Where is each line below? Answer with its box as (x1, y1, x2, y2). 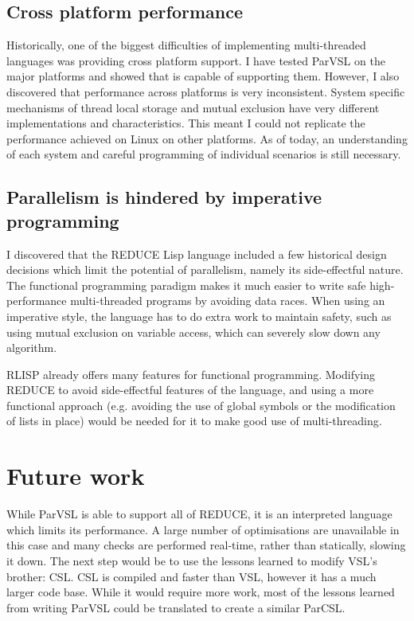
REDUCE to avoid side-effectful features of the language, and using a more (6, 381, 374, 398)
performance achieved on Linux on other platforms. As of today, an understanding (6, 130, 408, 146)
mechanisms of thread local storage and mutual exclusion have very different (6, 99, 380, 115)
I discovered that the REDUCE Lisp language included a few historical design (6, 245, 387, 262)
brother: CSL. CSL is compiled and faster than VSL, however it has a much (6, 568, 377, 584)
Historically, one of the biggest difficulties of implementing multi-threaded (6, 37, 366, 53)
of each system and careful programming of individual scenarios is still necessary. (6, 146, 401, 162)
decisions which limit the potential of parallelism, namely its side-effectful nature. (6, 261, 404, 278)
